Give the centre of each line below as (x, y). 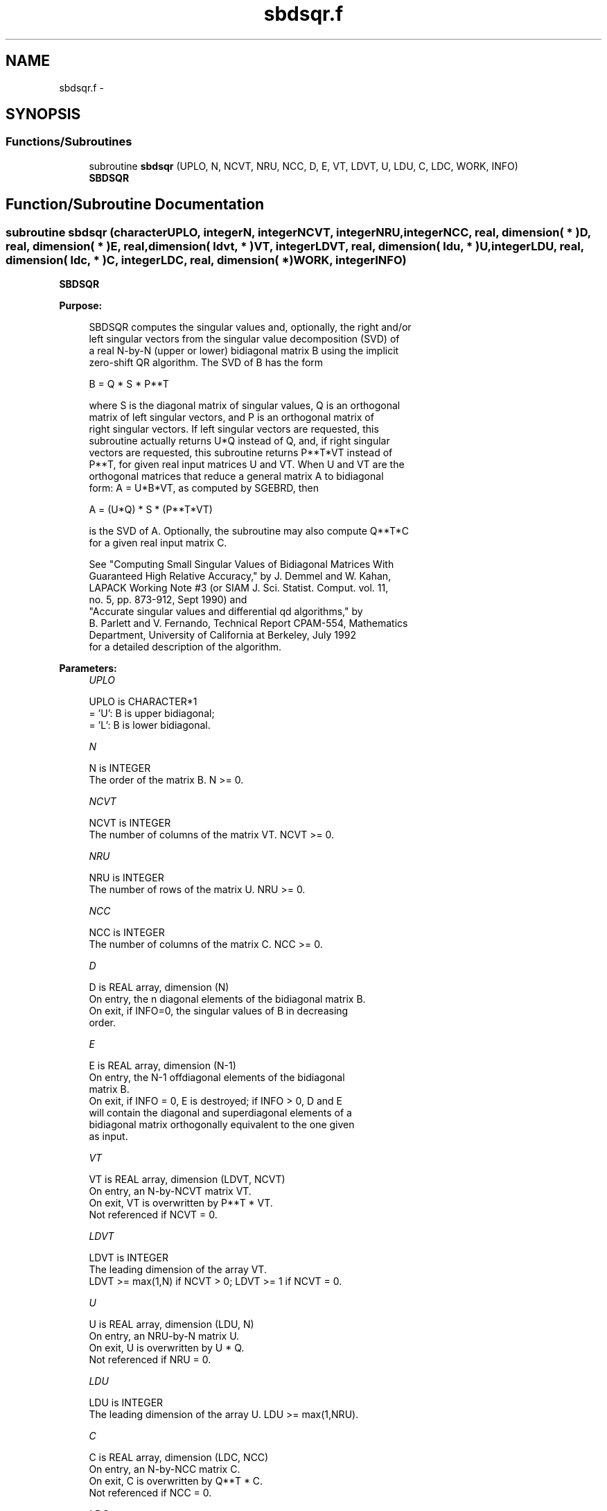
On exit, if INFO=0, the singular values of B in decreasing (219, 1011)
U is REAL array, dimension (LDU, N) (171, 1324)
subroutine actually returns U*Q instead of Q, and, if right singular (239, 441)
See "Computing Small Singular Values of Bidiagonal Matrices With (241, 564)
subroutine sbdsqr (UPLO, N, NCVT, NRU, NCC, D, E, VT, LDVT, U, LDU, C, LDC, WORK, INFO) (303, 166)
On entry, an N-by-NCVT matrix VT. (170, 1191)
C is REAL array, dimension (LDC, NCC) (179, 1458)
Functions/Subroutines (69, 142)
